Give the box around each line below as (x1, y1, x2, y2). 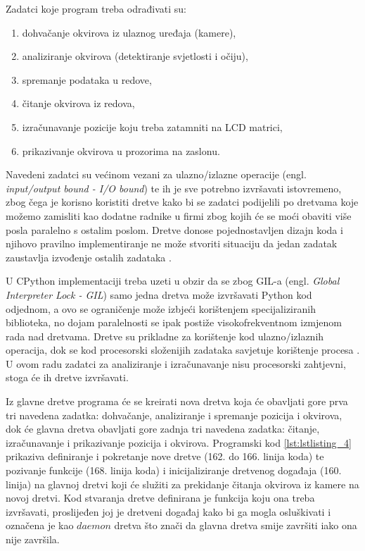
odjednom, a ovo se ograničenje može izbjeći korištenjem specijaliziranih (6, 301, 316, 316)
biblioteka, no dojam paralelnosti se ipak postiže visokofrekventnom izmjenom (6, 315, 342, 330)
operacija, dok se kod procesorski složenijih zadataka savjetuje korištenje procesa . (6, 342, 360, 357)
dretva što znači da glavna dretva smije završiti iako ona (114, 518, 357, 533)
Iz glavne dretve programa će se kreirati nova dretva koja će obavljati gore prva (6, 394, 348, 409)
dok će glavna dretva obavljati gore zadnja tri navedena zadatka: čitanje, (6, 421, 320, 436)
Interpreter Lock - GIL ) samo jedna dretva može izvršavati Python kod (6, 287, 312, 302)
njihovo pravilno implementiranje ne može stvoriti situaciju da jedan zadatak (6, 236, 338, 251)
